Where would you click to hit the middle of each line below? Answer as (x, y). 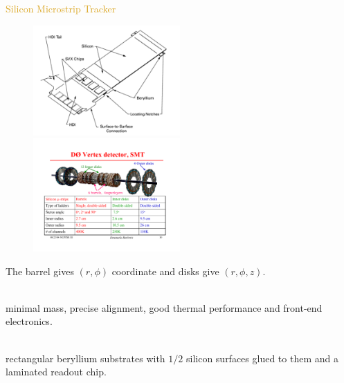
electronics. (29, 321)
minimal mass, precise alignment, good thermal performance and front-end (164, 307)
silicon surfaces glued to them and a (262, 358)
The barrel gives (40, 271)
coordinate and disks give (165, 271)
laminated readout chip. (56, 372)
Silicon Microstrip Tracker (61, 8)
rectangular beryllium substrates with (85, 358)
